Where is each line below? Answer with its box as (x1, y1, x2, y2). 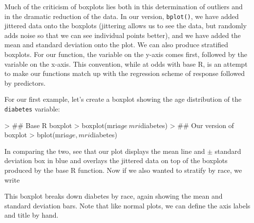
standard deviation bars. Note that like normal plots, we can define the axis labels (4, 200, 251, 210)
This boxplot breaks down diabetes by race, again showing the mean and (4, 191, 223, 201)
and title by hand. (4, 210, 59, 220)
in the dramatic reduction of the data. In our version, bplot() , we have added (4, 11, 239, 21)
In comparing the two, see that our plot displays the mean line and (4, 146, 205, 156)
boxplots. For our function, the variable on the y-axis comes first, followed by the (4, 49, 247, 59)
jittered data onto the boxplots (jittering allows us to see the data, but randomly (4, 20, 247, 31)
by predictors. (4, 77, 46, 88)
